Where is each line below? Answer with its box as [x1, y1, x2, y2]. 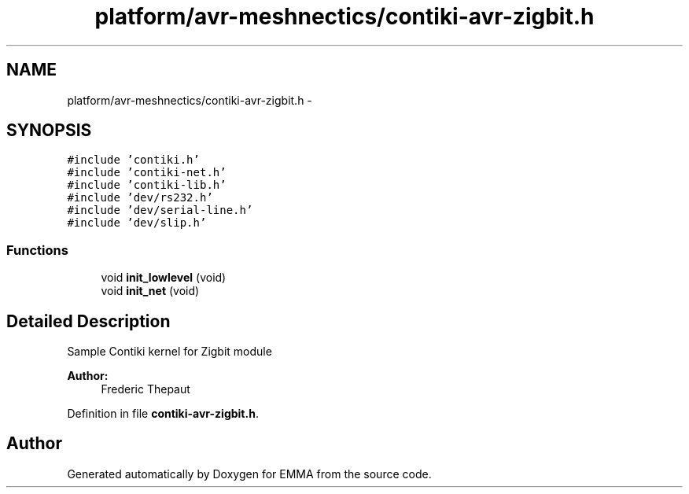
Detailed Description [6, 311, 171, 331]
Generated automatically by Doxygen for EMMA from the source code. [67, 466, 432, 481]
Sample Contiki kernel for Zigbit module [67, 345, 272, 359]
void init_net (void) [101, 284, 200, 298]
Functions [6, 241, 68, 258]
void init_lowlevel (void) [101, 271, 227, 285]
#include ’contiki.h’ [67, 153, 200, 167]
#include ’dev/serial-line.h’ [67, 204, 253, 217]
